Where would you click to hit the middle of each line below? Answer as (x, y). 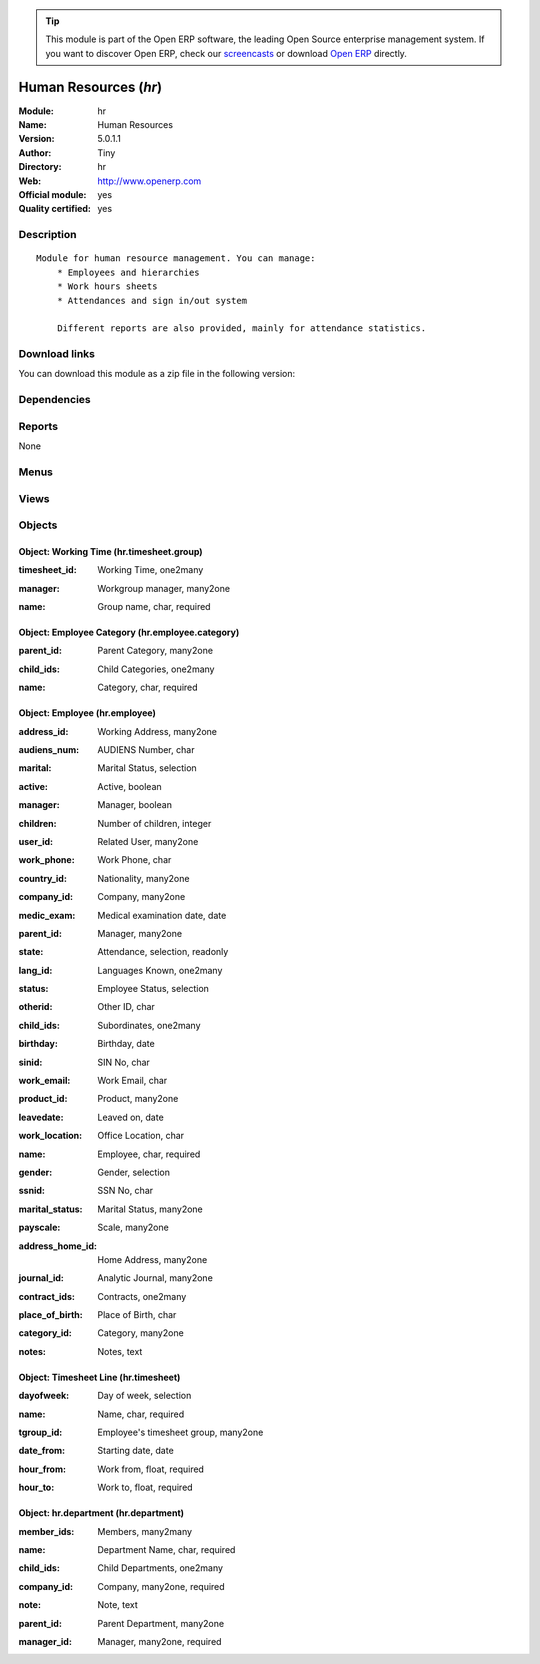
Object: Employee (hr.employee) (87, 713)
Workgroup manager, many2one (163, 588)
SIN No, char (123, 1062)
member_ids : (46, 1531)
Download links (56, 354)
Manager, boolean (134, 805)
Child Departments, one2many (160, 1568)
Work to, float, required (145, 1487)
